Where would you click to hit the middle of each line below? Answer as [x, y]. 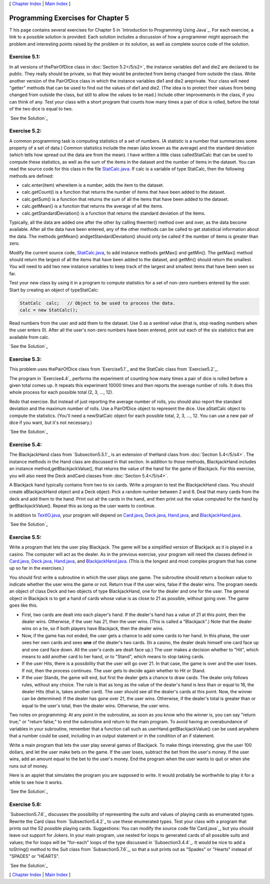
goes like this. [23, 605]
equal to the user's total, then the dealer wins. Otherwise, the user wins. [96, 705]
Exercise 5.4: [25, 445]
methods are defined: [31, 176]
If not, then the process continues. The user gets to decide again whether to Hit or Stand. [114, 670]
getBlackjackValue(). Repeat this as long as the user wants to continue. [82, 506]
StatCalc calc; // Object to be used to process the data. [97, 303]
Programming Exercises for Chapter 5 [69, 18]
